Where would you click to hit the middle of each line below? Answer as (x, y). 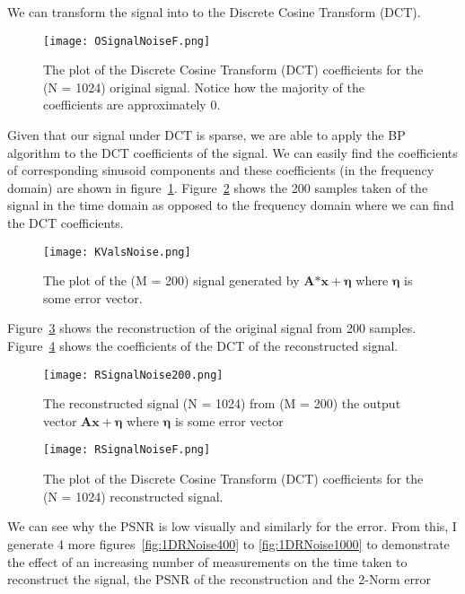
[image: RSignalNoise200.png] (133, 375)
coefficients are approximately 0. (132, 105)
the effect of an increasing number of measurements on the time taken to (207, 561)
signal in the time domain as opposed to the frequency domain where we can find (231, 205)
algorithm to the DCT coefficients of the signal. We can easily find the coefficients (232, 152)
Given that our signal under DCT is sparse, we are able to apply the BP (206, 135)
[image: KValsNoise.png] (117, 252)
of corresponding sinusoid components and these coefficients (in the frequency (221, 170)
